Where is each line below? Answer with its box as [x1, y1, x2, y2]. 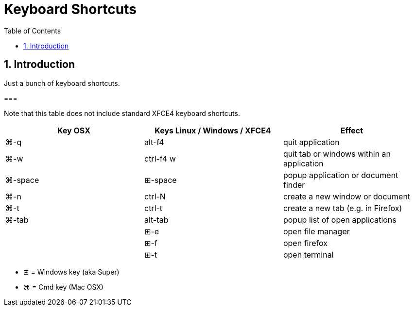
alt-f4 [144, 137, 164, 147]
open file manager [283, 226, 350, 236]
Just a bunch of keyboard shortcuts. [4, 79, 120, 87]
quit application [283, 137, 340, 147]
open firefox [283, 238, 328, 248]
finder [283, 179, 305, 190]
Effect [340, 125, 363, 135]
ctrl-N [144, 191, 166, 201]
